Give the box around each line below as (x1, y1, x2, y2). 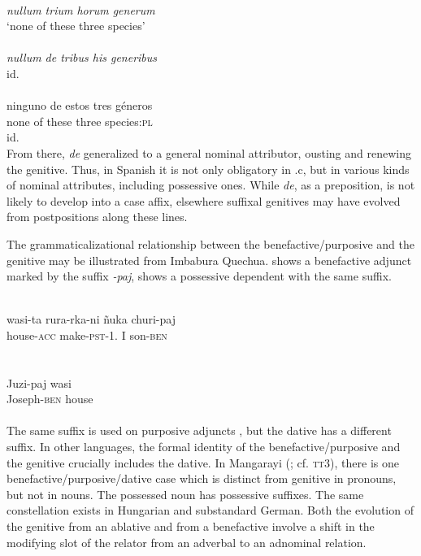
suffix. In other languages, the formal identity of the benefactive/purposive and (7, 438, 401, 455)
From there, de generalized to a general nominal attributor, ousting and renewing (7, 144, 411, 161)
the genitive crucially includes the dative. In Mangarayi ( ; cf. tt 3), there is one (7, 454, 399, 471)
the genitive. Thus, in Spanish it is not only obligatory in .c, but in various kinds (7, 160, 410, 177)
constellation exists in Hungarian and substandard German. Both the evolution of (7, 502, 414, 519)
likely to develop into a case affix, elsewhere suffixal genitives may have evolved (7, 192, 401, 209)
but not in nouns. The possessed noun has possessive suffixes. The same (7, 485, 364, 502)
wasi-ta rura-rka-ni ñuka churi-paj (7, 311, 176, 328)
